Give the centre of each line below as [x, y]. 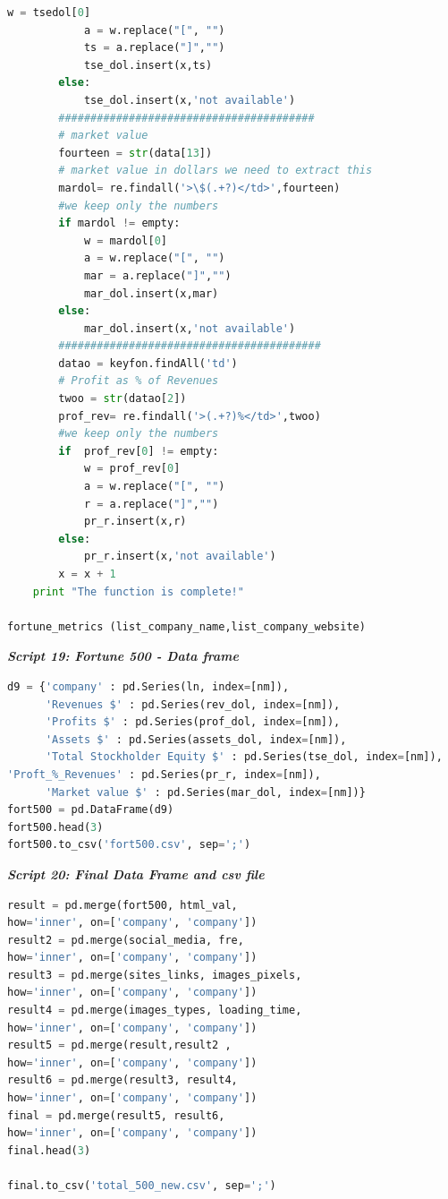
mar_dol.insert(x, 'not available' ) [190, 328]
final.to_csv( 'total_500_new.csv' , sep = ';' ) [142, 1186]
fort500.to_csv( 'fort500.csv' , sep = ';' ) [129, 845]
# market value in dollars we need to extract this [216, 171]
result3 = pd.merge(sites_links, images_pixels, [155, 975]
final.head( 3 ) [49, 1150]
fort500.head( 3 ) [55, 827]
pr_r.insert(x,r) [135, 522]
